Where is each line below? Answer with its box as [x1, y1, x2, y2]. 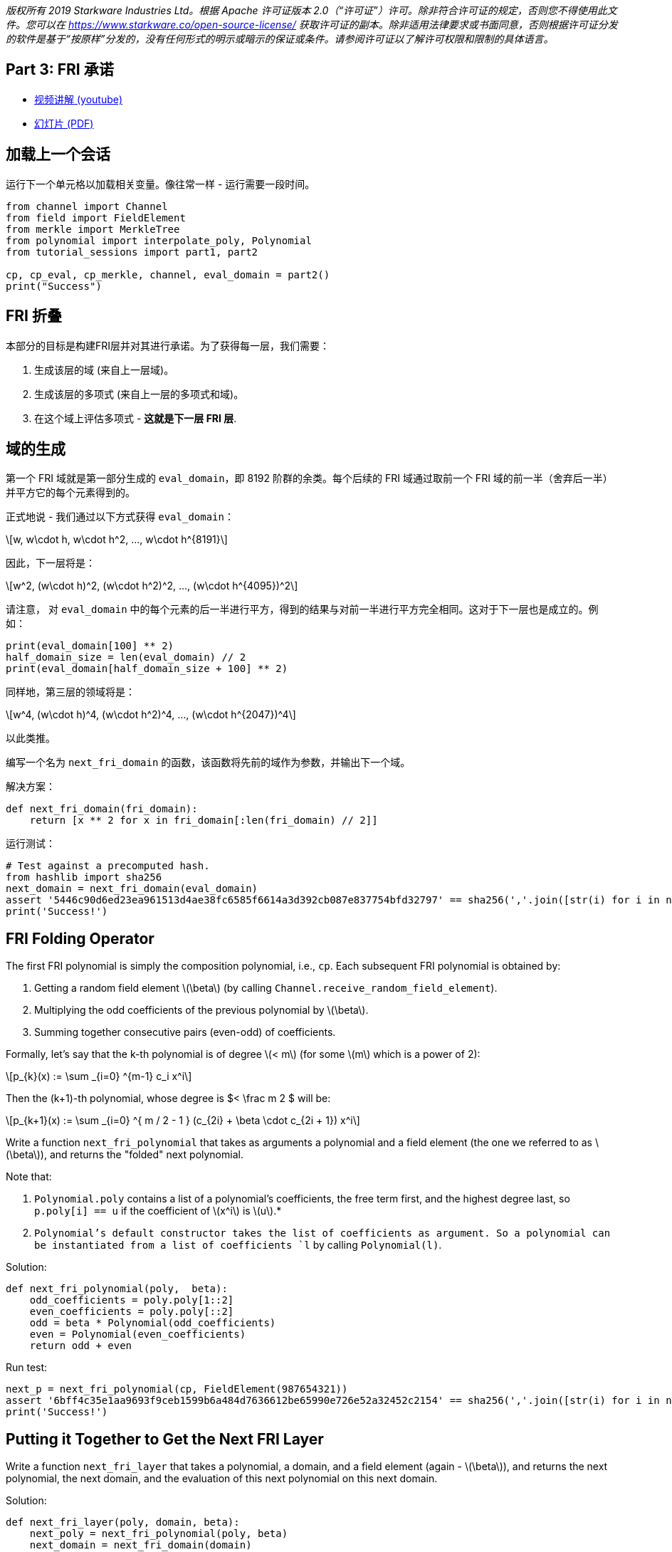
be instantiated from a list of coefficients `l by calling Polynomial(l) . [34, 1239, 442, 1252]
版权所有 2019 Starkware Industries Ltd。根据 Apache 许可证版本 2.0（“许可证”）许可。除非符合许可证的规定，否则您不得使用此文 [6, 4, 617, 16]
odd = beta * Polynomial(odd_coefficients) [29, 1317, 276, 1329]
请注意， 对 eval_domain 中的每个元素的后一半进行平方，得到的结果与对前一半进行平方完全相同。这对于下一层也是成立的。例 [6, 603, 599, 616]
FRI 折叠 [6, 307, 62, 325]
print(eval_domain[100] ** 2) [6, 640, 174, 652]
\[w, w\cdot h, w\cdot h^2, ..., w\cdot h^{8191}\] [6, 533, 228, 546]
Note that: [6, 1170, 52, 1183]
